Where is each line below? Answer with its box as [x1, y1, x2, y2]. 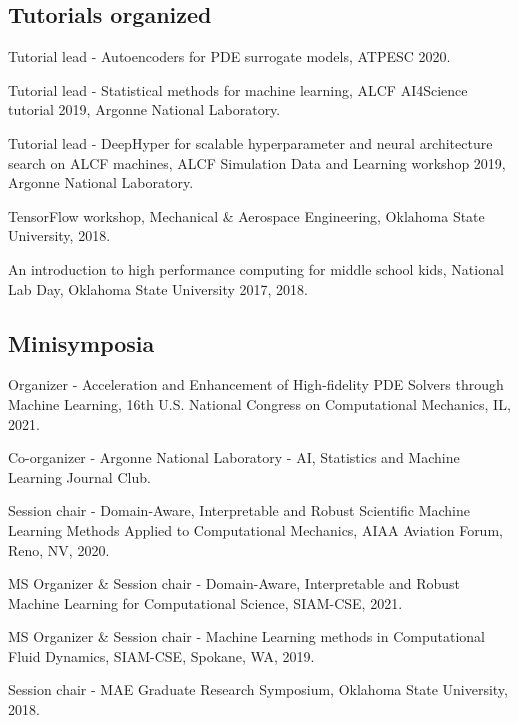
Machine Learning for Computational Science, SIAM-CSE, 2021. [8, 592, 403, 613]
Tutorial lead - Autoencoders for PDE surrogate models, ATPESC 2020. [8, 46, 451, 67]
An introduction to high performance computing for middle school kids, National [8, 258, 504, 279]
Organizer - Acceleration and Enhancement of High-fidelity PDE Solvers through [8, 374, 504, 395]
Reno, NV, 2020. [8, 539, 110, 560]
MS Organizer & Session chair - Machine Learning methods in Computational [8, 626, 485, 647]
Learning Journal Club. [8, 466, 151, 487]
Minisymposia [8, 327, 155, 358]
